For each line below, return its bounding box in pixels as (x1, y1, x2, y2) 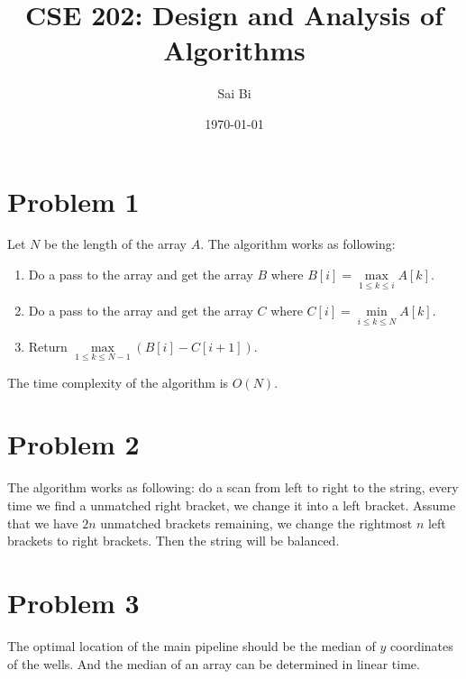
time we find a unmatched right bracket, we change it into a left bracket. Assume (7, 496, 456, 514)
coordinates (390, 636, 453, 655)
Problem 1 (7, 182, 140, 219)
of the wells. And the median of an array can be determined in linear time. (7, 654, 420, 673)
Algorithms (163, 32, 306, 69)
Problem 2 (7, 426, 140, 463)
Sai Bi (217, 84, 251, 103)
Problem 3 (7, 583, 140, 620)
